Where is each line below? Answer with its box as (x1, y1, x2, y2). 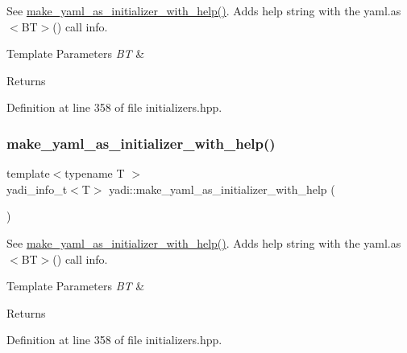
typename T (64, 165, 125, 182)
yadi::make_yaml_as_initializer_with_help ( (109, 180, 335, 197)
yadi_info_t (6, 180, 68, 197)
